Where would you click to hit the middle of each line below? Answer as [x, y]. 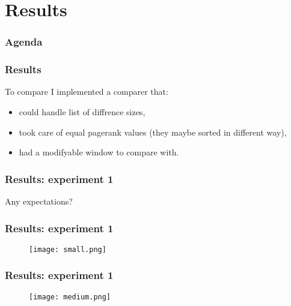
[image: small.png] [68, 249]
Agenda [24, 42]
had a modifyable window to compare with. [99, 152]
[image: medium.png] [70, 297]
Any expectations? [39, 201]
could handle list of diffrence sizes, [82, 112]
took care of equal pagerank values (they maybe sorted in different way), [153, 132]
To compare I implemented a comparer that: [87, 91]
